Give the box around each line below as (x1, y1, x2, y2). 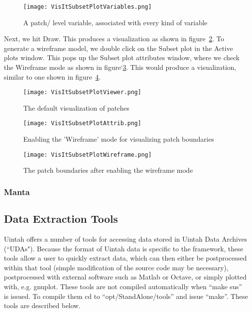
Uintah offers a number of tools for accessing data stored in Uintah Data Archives (4, 234, 247, 244)
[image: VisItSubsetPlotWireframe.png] (23, 151, 152, 158)
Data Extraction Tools (4, 211, 118, 226)
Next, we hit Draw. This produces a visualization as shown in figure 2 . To (4, 33, 224, 44)
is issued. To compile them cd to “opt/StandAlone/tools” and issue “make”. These (4, 291, 248, 301)
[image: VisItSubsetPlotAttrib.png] (23, 120, 142, 127)
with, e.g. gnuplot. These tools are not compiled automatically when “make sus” (4, 281, 242, 291)
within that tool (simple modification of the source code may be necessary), (4, 262, 229, 272)
